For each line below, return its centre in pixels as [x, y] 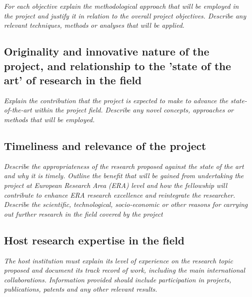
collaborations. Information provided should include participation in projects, [118, 279]
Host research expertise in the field [94, 240]
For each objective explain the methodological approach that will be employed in [121, 6]
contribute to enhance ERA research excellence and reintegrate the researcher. [120, 195]
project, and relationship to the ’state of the [117, 65]
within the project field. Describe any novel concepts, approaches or [134, 110]
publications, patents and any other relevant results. [81, 289]
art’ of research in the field [73, 80]
